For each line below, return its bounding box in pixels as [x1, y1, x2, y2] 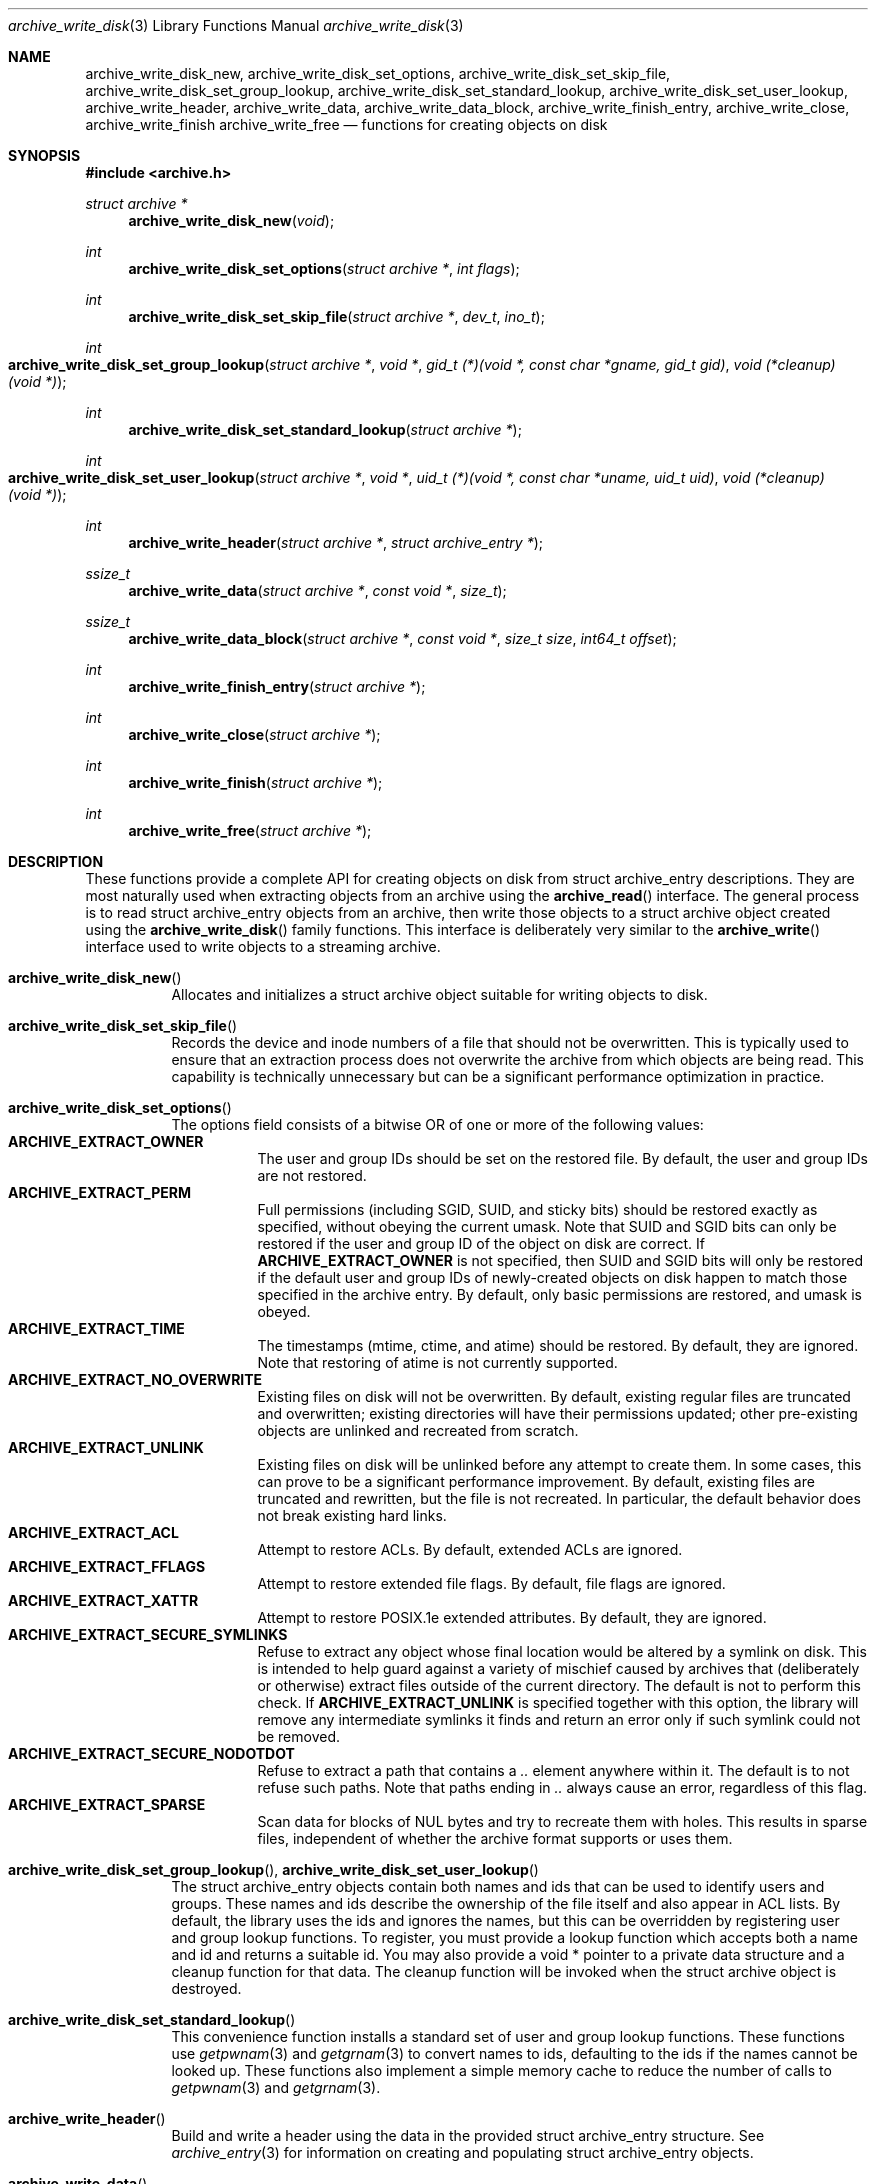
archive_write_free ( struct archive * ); [128, 822, 372, 839]
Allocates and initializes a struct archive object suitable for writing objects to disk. [171, 986, 708, 1003]
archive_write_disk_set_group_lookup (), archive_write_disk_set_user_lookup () [8, 1861, 539, 1878]
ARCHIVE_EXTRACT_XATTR [8, 1592, 199, 1609]
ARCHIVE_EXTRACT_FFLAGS [8, 1558, 206, 1575]
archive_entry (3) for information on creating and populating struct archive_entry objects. [171, 2144, 754, 2161]
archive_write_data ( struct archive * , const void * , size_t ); [128, 582, 507, 599]
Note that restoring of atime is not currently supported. [257, 1354, 618, 1371]
